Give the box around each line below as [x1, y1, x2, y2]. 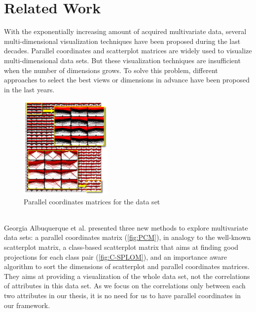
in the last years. [4, 84, 55, 94]
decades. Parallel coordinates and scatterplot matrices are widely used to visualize [4, 45, 252, 56]
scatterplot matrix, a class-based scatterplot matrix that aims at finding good [4, 242, 239, 252]
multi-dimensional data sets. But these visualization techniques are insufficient [4, 55, 241, 65]
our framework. [4, 300, 50, 310]
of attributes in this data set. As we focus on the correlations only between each [4, 280, 246, 291]
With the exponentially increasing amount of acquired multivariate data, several [4, 26, 247, 37]
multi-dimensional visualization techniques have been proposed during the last [4, 36, 241, 46]
